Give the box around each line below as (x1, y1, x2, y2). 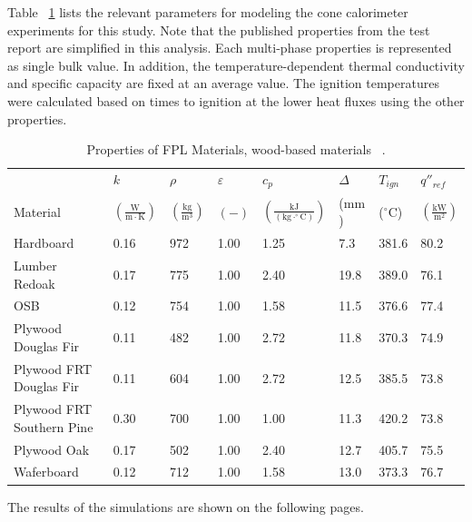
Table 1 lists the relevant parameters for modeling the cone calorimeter (7, 3, 408, 21)
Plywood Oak (14, 439, 90, 458)
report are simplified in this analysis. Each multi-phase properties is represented (7, 38, 452, 57)
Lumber (14, 255, 57, 274)
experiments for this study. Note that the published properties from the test (7, 20, 430, 39)
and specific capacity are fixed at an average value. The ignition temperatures (7, 74, 439, 93)
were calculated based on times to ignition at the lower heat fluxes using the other (7, 91, 465, 110)
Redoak (14, 273, 55, 292)
